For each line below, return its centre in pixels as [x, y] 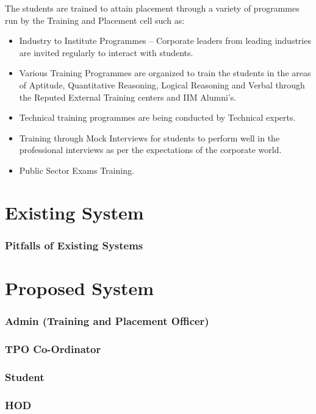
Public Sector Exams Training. [77, 170]
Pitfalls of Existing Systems [74, 245]
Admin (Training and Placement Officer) [107, 321]
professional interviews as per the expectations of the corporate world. [150, 150]
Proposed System [80, 287]
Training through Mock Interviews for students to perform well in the [149, 137]
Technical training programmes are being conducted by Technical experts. [157, 117]
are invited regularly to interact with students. [106, 52]
